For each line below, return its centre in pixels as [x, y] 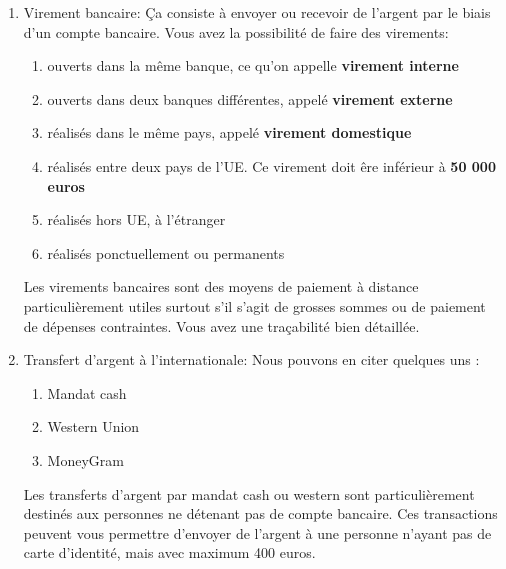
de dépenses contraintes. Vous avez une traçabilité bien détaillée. [221, 325]
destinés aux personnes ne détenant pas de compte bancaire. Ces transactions [260, 513]
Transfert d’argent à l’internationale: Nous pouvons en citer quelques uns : [251, 359]
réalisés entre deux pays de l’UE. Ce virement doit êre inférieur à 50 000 [271, 165]
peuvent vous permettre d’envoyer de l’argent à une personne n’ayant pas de [257, 532]
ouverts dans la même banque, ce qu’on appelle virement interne [253, 65]
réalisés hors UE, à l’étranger [136, 219]
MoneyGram [85, 459]
